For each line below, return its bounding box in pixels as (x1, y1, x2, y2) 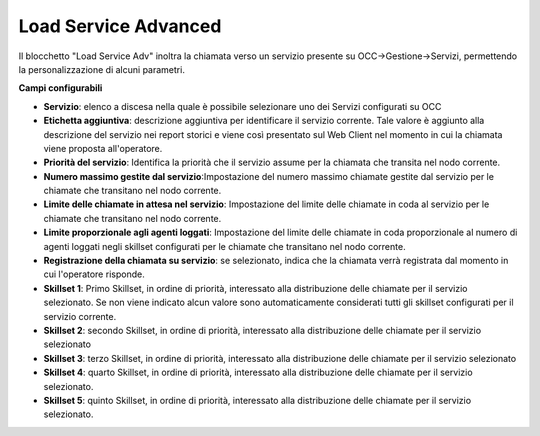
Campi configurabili (18, 82, 103, 94)
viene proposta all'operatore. (43, 142, 163, 154)
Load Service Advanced (18, 15, 222, 37)
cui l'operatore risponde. (43, 268, 145, 280)
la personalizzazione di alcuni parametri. (18, 63, 185, 75)
